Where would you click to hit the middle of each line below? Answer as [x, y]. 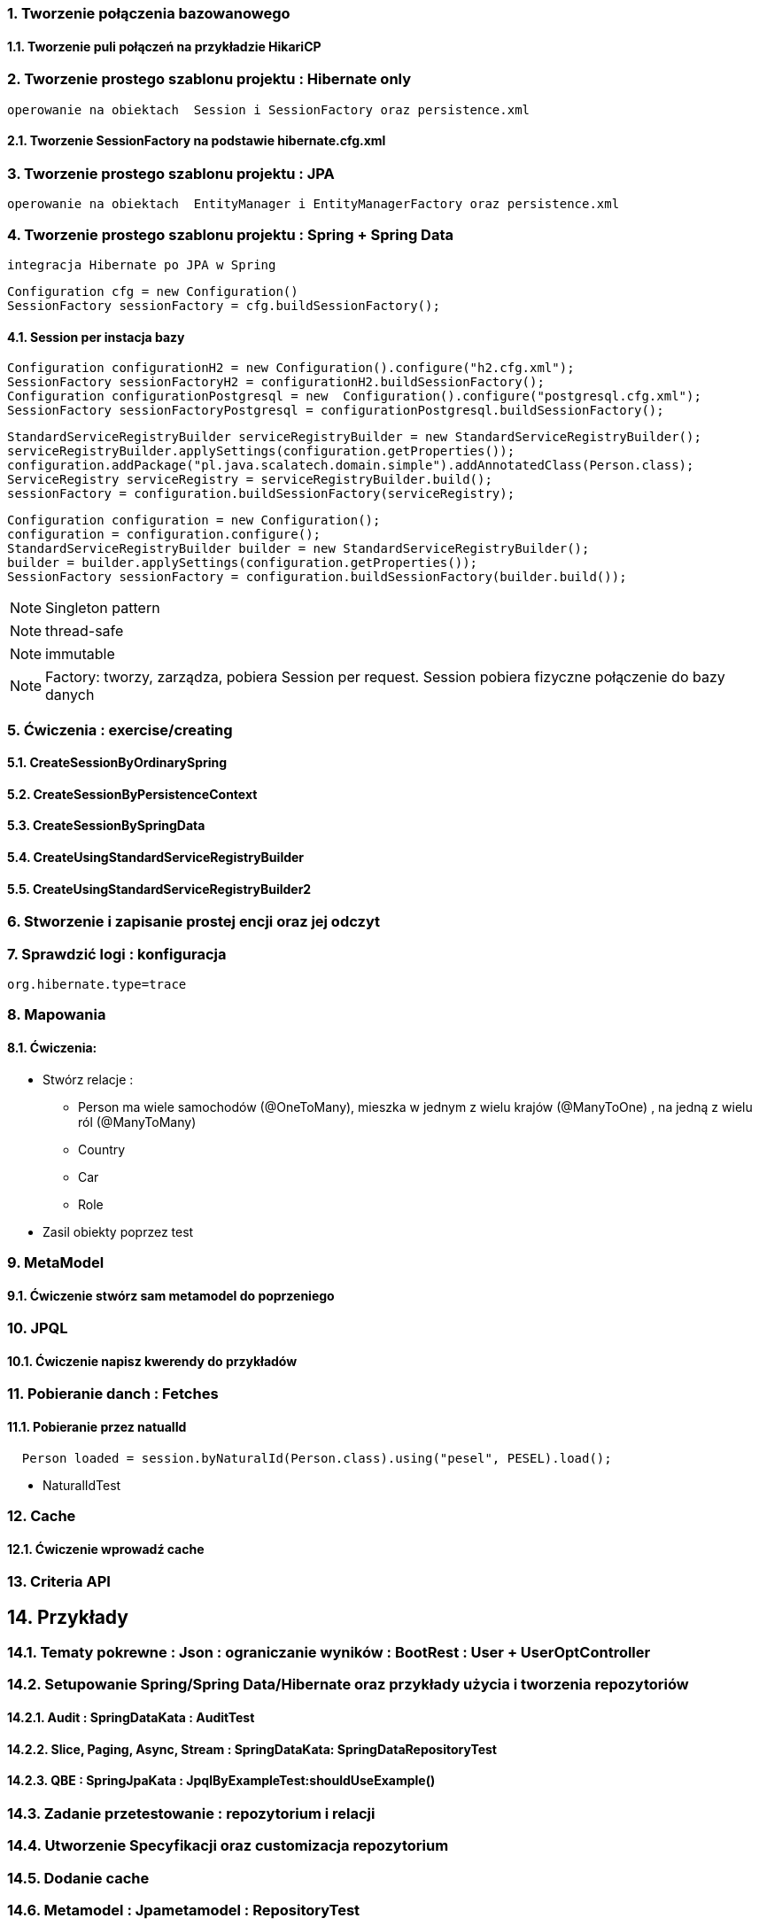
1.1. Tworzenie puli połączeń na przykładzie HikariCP [164, 46]
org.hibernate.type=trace [97, 984]
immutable [80, 654]
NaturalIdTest [82, 1485]
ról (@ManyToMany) [137, 1122]
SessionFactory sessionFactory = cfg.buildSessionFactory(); [224, 305]
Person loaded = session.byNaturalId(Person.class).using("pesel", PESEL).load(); [317, 1458]
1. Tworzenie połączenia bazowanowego [149, 13]
